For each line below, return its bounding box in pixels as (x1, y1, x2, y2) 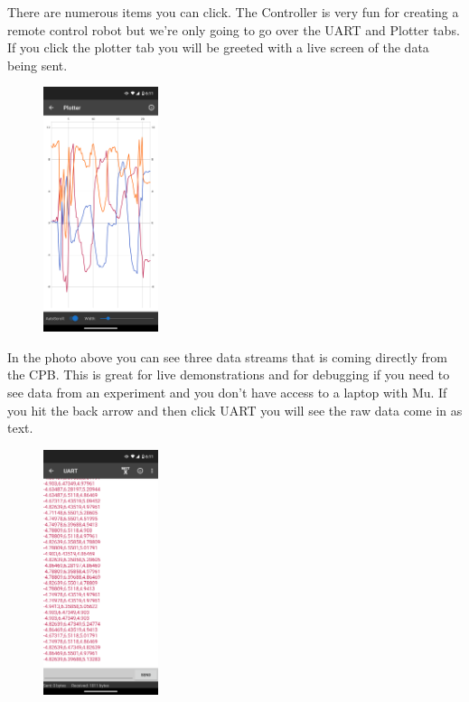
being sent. (7, 55, 68, 74)
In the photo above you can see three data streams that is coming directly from (7, 347, 447, 366)
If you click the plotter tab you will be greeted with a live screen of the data (7, 38, 429, 57)
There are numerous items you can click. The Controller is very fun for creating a (7, 3, 459, 21)
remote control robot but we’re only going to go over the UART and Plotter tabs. (7, 20, 460, 39)
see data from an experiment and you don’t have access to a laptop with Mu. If (7, 383, 447, 402)
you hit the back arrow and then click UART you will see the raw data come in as (7, 400, 463, 419)
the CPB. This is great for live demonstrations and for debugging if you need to (7, 365, 450, 384)
